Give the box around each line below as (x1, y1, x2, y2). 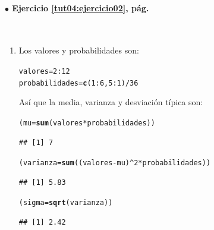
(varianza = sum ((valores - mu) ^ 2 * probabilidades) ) (18, 159, 211, 168)
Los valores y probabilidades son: (18, 44, 139, 56)
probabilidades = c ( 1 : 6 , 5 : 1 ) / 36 (18, 78, 139, 87)
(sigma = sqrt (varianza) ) (18, 199, 113, 207)
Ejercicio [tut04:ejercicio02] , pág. (12, 1, 149, 14)
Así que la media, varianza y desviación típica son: (18, 96, 203, 108)
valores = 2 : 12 (18, 67, 70, 75)
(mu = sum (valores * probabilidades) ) (18, 118, 155, 127)
